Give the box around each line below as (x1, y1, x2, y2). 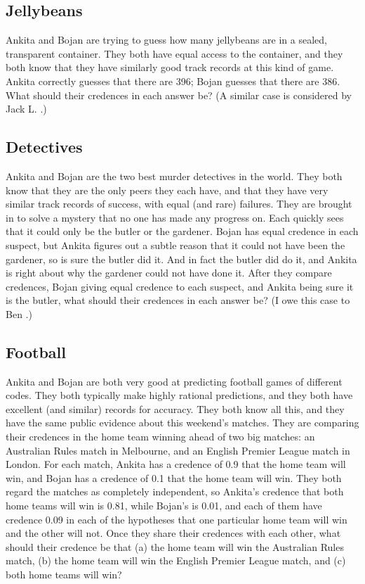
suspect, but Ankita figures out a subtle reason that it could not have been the (6, 237, 345, 252)
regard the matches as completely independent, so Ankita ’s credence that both (6, 484, 344, 499)
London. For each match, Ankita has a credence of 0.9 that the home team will (6, 457, 346, 471)
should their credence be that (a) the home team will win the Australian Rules (6, 539, 344, 554)
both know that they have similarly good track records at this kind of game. (6, 60, 334, 75)
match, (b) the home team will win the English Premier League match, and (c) (6, 553, 346, 568)
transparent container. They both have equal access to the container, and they (6, 46, 343, 61)
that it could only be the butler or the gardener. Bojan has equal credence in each (6, 224, 359, 239)
